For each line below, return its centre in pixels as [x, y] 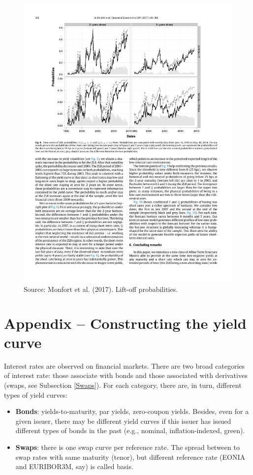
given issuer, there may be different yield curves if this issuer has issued [123, 421]
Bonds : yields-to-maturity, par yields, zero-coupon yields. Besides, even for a [132, 411]
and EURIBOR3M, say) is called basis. [74, 466]
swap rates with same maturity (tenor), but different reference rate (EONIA [130, 457]
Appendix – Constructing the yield [125, 323]
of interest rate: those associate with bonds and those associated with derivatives [126, 375]
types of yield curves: [36, 395]
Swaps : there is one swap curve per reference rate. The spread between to [127, 447]
